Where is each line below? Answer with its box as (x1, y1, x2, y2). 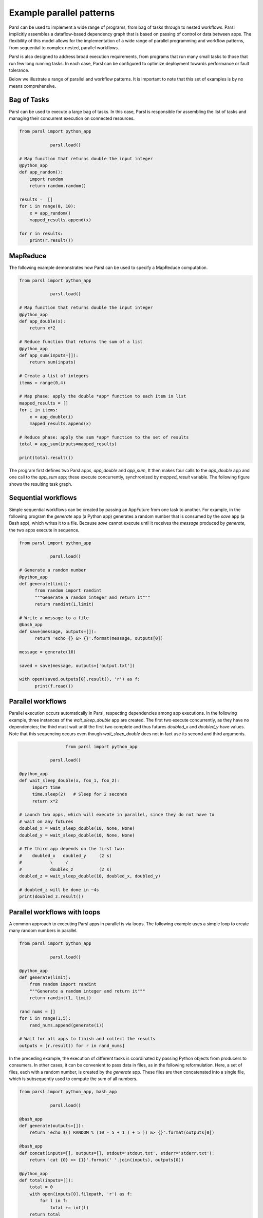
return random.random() (29, 183, 86, 189)
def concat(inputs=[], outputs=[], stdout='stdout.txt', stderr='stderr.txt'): (19, 1150, 215, 1156)
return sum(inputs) (29, 360, 76, 365)
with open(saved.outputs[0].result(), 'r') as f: (19, 676, 140, 682)
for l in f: (39, 1198, 68, 1203)
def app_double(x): (19, 319, 66, 324)
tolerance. (9, 67, 29, 73)
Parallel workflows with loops (9, 908, 101, 916)
